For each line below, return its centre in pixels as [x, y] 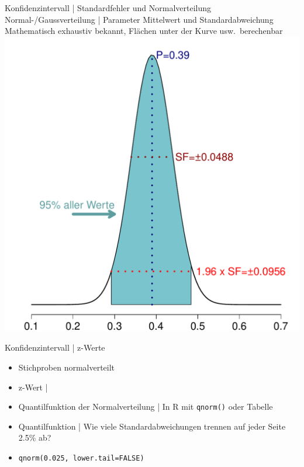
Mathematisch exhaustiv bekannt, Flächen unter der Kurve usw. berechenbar [144, 31]
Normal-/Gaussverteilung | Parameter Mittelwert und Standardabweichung [139, 19]
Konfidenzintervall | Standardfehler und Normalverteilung [108, 8]
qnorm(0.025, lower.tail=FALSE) [81, 458]
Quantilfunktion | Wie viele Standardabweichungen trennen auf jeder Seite [152, 426]
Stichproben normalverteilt [67, 367]
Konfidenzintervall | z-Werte [55, 347]
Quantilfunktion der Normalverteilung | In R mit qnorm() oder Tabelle [146, 407]
